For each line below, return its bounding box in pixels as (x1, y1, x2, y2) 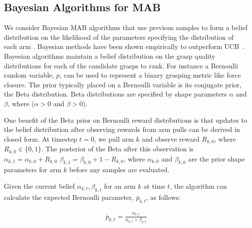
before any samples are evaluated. (69, 164, 169, 175)
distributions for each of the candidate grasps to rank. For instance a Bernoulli (4, 60, 238, 70)
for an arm (104, 181, 136, 191)
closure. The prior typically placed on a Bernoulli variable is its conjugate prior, (4, 79, 242, 89)
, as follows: (146, 192, 181, 202)
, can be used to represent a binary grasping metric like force (59, 70, 241, 80)
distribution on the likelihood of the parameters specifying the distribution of (4, 32, 234, 42)
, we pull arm (94, 133, 134, 144)
